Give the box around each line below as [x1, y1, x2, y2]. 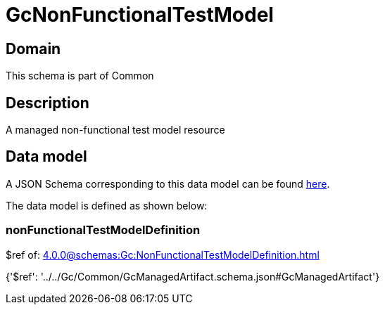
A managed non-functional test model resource [6, 124, 225, 136]
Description [6, 93, 89, 112]
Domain [6, 39, 61, 58]
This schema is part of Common [6, 70, 154, 82]
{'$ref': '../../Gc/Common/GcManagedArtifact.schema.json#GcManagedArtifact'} [6, 270, 380, 283]
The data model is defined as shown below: [6, 199, 208, 212]
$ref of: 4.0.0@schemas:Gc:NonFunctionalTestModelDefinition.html [6, 248, 320, 261]
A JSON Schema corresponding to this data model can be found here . [6, 177, 330, 190]
